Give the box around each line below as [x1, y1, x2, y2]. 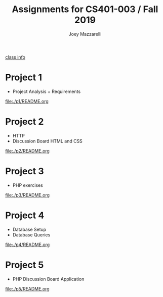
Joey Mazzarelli [68, 31, 102, 37]
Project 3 [5, 166, 44, 177]
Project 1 [5, 72, 42, 83]
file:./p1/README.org [5, 98, 49, 104]
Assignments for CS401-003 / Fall [12, 4, 158, 15]
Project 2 [5, 116, 44, 127]
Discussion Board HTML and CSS [12, 138, 83, 144]
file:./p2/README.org [5, 147, 50, 154]
